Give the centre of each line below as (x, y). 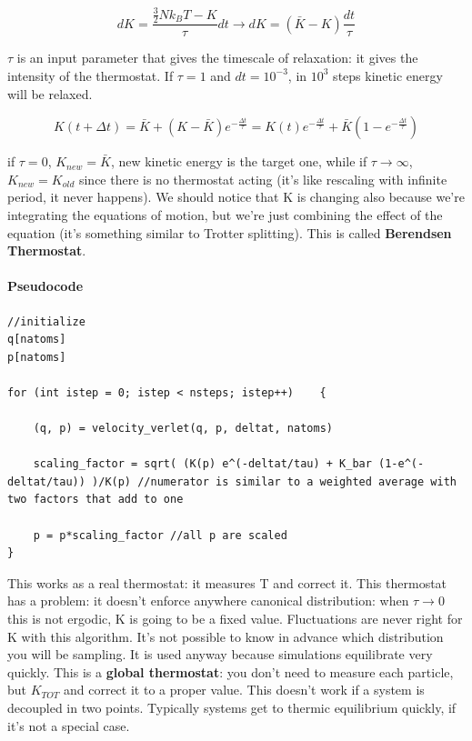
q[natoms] (37, 340)
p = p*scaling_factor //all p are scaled (160, 535)
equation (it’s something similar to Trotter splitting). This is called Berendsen (230, 232)
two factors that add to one (95, 500)
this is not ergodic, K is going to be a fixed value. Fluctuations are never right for (235, 619)
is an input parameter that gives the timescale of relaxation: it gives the (217, 58)
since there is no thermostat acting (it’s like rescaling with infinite (263, 179)
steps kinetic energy (388, 75)
